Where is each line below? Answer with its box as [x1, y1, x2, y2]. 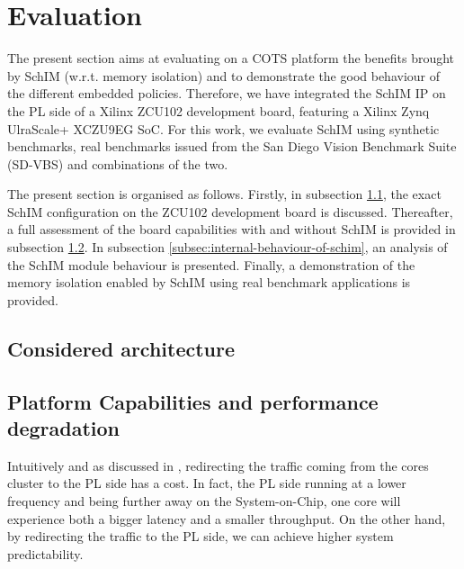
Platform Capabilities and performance [7, 387, 379, 415]
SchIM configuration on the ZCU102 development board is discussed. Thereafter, [7, 202, 453, 221]
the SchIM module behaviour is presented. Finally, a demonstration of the [7, 255, 415, 274]
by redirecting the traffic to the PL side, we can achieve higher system [7, 527, 394, 546]
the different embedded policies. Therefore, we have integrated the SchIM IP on [7, 84, 446, 103]
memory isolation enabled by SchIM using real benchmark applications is [7, 273, 411, 292]
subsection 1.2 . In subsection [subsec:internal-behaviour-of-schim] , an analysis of [7, 238, 448, 257]
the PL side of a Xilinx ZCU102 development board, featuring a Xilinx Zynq [7, 101, 430, 120]
